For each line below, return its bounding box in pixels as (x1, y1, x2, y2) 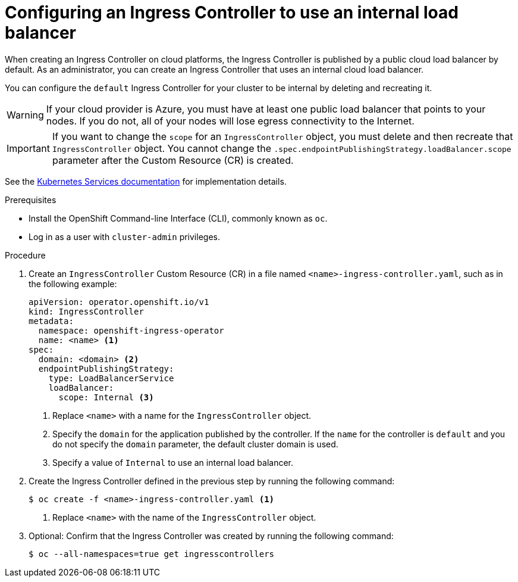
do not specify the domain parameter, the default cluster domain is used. (52, 438, 338, 449)
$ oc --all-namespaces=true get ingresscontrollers (29, 549, 275, 559)
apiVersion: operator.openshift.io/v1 (29, 297, 209, 307)
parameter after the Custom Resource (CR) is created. (52, 154, 294, 166)
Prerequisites (5, 194, 56, 205)
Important (7, 142, 50, 154)
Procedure (5, 250, 46, 260)
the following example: (29, 278, 117, 289)
